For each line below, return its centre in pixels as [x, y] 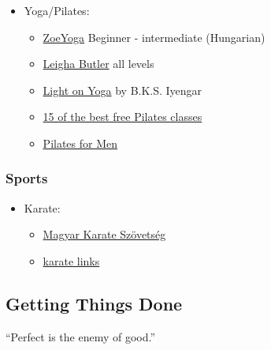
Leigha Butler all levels [98, 64]
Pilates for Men [80, 143]
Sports [27, 178]
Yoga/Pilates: [57, 10]
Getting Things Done [94, 303]
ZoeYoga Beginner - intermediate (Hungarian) [154, 37]
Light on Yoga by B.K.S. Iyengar [123, 90]
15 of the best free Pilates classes [123, 117]
